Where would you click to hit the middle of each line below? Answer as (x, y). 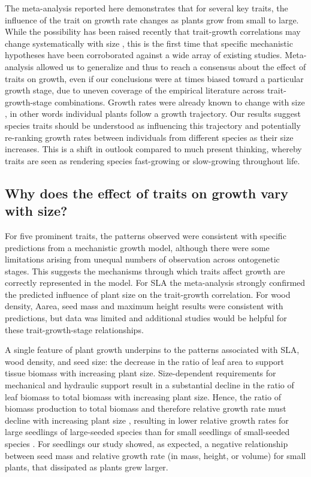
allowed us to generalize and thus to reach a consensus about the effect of (171, 66)
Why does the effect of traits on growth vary (147, 193)
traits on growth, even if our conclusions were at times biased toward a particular (154, 78)
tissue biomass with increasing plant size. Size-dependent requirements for (141, 373)
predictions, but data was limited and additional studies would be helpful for (146, 318)
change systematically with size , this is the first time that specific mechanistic (149, 43)
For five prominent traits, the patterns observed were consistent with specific (146, 235)
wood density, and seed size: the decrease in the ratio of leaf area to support (145, 361)
